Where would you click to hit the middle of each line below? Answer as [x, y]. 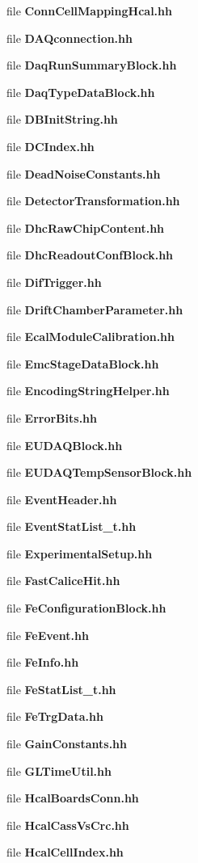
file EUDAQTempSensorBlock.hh [99, 472]
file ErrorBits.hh [52, 417]
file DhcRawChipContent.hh [86, 227]
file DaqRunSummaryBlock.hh [92, 65]
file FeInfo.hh [43, 662]
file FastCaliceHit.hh [63, 581]
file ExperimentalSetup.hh [80, 553]
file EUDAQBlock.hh [65, 445]
